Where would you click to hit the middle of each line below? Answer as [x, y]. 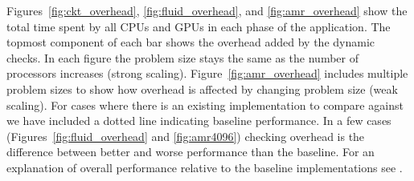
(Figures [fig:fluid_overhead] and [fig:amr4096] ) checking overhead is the [186, 136]
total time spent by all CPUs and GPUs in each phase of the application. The [199, 26]
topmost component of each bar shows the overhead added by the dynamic [191, 42]
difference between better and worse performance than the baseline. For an [191, 152]
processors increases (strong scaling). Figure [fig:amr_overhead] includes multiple [207, 73]
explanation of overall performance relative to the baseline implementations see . [205, 167]
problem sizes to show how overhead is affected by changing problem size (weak [202, 88]
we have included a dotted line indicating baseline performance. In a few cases [199, 121]
